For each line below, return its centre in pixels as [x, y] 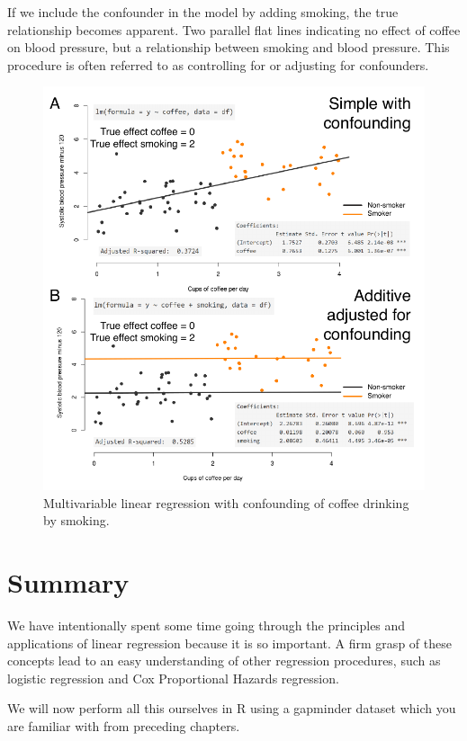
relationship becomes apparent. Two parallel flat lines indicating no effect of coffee [234, 29]
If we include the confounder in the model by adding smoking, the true [203, 12]
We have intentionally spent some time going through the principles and [207, 625]
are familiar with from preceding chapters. [124, 725]
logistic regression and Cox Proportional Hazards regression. [173, 678]
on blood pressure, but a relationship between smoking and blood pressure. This [229, 47]
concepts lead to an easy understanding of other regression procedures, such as [224, 661]
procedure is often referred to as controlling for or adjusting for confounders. [218, 64]
